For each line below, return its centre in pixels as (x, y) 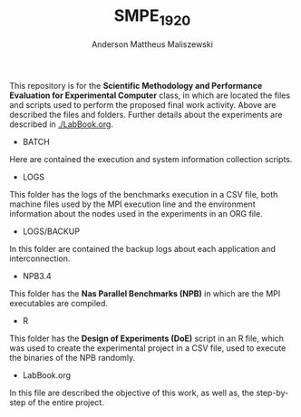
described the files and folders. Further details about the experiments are (146, 114)
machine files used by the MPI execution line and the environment (132, 204)
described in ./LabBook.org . (61, 124)
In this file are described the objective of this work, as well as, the (132, 393)
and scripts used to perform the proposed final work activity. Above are (143, 104)
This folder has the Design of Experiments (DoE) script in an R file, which (146, 338)
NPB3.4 (37, 276)
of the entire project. (66, 402)
